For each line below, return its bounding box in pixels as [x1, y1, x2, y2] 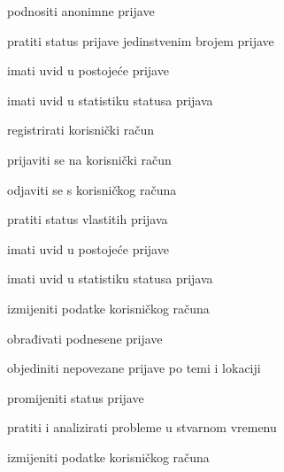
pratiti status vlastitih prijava [7, 210, 168, 228]
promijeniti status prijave [7, 388, 144, 406]
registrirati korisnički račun [7, 120, 155, 139]
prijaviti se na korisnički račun [7, 150, 172, 168]
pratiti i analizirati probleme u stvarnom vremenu [7, 418, 277, 437]
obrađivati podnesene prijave [7, 329, 163, 347]
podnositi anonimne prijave [7, 2, 155, 19]
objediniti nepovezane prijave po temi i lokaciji [7, 359, 261, 377]
